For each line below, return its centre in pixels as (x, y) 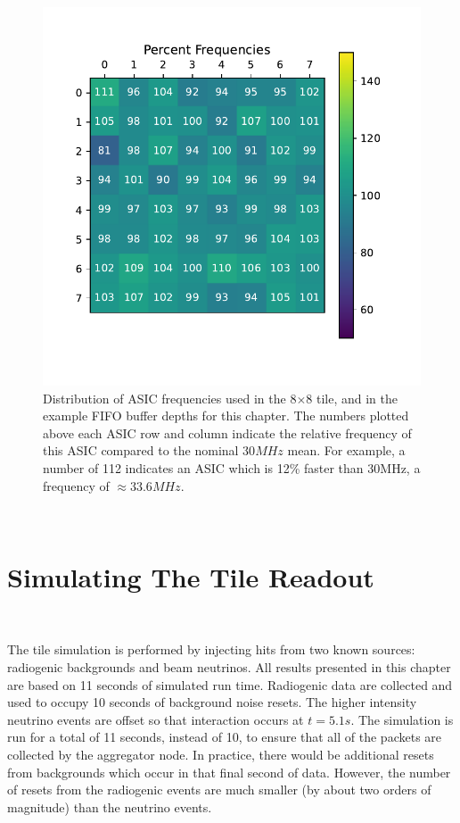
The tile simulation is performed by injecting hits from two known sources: (211, 649)
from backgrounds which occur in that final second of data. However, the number (229, 772)
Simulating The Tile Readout (191, 576)
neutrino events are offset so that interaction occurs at (156, 719)
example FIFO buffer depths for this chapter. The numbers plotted (226, 416)
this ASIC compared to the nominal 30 (149, 450)
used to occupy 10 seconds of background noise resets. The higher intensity (212, 702)
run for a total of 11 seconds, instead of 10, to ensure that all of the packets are (225, 737)
